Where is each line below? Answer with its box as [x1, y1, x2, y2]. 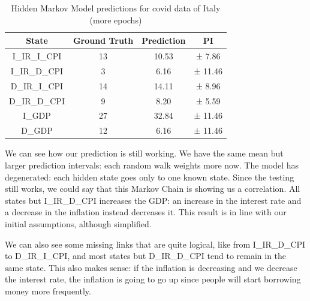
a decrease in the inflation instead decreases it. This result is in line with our [5, 206, 287, 218]
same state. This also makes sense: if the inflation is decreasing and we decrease [5, 261, 297, 273]
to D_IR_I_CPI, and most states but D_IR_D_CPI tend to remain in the [5, 249, 287, 262]
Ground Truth [73, 34, 134, 47]
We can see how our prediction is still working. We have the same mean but [5, 147, 284, 159]
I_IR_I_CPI [12, 50, 62, 62]
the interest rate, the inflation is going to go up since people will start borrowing [5, 273, 301, 285]
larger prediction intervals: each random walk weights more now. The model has [5, 158, 299, 171]
